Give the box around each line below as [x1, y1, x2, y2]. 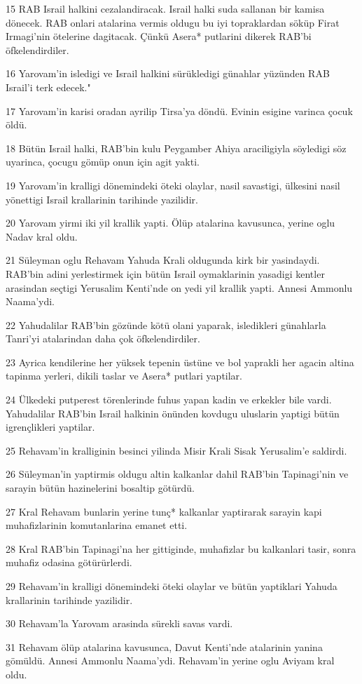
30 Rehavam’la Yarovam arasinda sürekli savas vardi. [6, 616, 233, 631]
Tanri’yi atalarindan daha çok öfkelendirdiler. [6, 331, 200, 346]
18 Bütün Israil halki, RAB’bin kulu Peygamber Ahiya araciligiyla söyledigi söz [6, 140, 347, 155]
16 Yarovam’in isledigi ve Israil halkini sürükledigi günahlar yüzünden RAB [6, 66, 330, 81]
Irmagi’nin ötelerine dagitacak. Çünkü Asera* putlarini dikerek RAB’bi [6, 29, 312, 43]
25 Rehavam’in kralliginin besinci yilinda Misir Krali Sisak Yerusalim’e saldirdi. [6, 443, 347, 457]
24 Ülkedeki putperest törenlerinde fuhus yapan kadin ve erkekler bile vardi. [6, 392, 332, 407]
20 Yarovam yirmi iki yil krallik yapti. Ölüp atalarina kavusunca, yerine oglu [6, 215, 335, 230]
